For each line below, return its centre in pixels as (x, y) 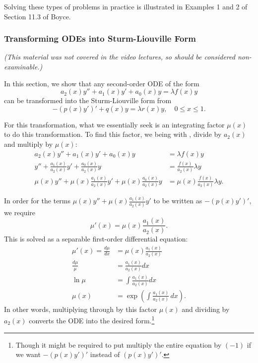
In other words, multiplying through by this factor (80, 309)
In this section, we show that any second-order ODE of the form (102, 83)
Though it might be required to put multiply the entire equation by (119, 344)
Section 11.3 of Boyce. (37, 16)
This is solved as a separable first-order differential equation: (96, 239)
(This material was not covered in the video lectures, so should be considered (120, 57)
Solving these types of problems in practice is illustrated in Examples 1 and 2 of (126, 6)
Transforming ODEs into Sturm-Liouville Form (100, 38)
